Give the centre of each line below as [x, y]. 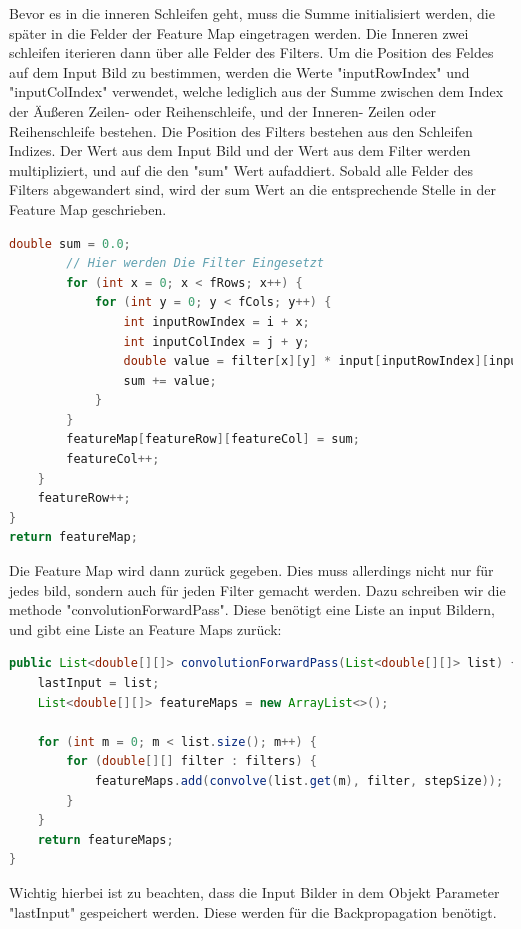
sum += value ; [170, 380]
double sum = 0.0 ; [70, 243]
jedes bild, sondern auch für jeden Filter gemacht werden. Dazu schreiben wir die [257, 589]
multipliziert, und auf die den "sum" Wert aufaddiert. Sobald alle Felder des [241, 169]
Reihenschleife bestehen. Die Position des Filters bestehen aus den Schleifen [241, 130]
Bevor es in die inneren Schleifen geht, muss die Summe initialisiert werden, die [252, 13]
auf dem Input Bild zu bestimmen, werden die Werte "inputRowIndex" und [239, 71]
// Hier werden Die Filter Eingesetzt [195, 263]
